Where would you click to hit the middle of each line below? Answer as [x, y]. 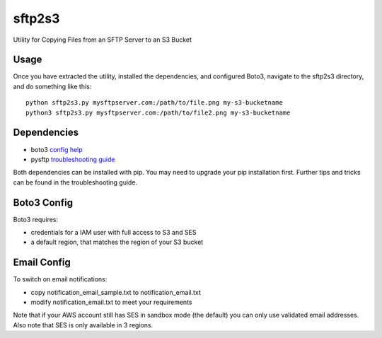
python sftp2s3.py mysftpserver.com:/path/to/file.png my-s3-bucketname [154, 103]
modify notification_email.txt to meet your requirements [111, 302]
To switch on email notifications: [60, 279]
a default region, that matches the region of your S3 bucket [117, 242]
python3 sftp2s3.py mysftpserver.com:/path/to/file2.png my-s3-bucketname [158, 112]
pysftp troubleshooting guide [73, 159]
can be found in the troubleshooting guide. [75, 182]
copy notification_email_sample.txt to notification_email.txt [116, 292]
